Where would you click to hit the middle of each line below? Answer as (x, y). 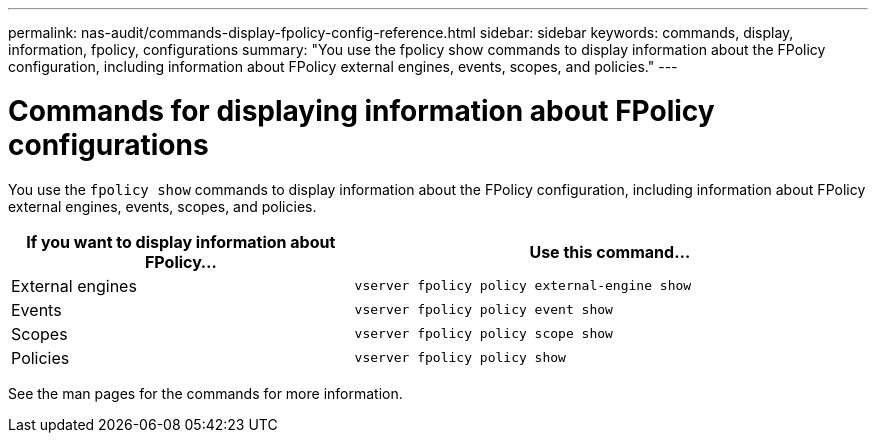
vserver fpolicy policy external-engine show (523, 285)
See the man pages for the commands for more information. (205, 393)
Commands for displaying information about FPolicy (361, 110)
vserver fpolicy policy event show (483, 309)
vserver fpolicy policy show (460, 357)
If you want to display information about (181, 241)
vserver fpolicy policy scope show (483, 333)
